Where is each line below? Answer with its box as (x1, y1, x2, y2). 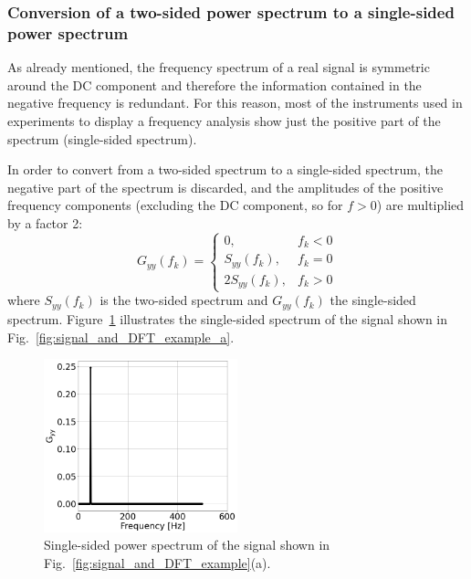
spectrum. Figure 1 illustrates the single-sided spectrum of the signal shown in (7, 309, 448, 328)
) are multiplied (376, 195, 465, 215)
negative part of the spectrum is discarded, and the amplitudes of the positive (7, 177, 444, 196)
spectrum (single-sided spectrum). (7, 129, 197, 148)
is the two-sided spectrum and (99, 290, 268, 310)
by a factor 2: (7, 213, 83, 232)
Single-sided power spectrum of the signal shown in (44, 535, 330, 554)
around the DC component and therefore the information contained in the (7, 75, 422, 94)
